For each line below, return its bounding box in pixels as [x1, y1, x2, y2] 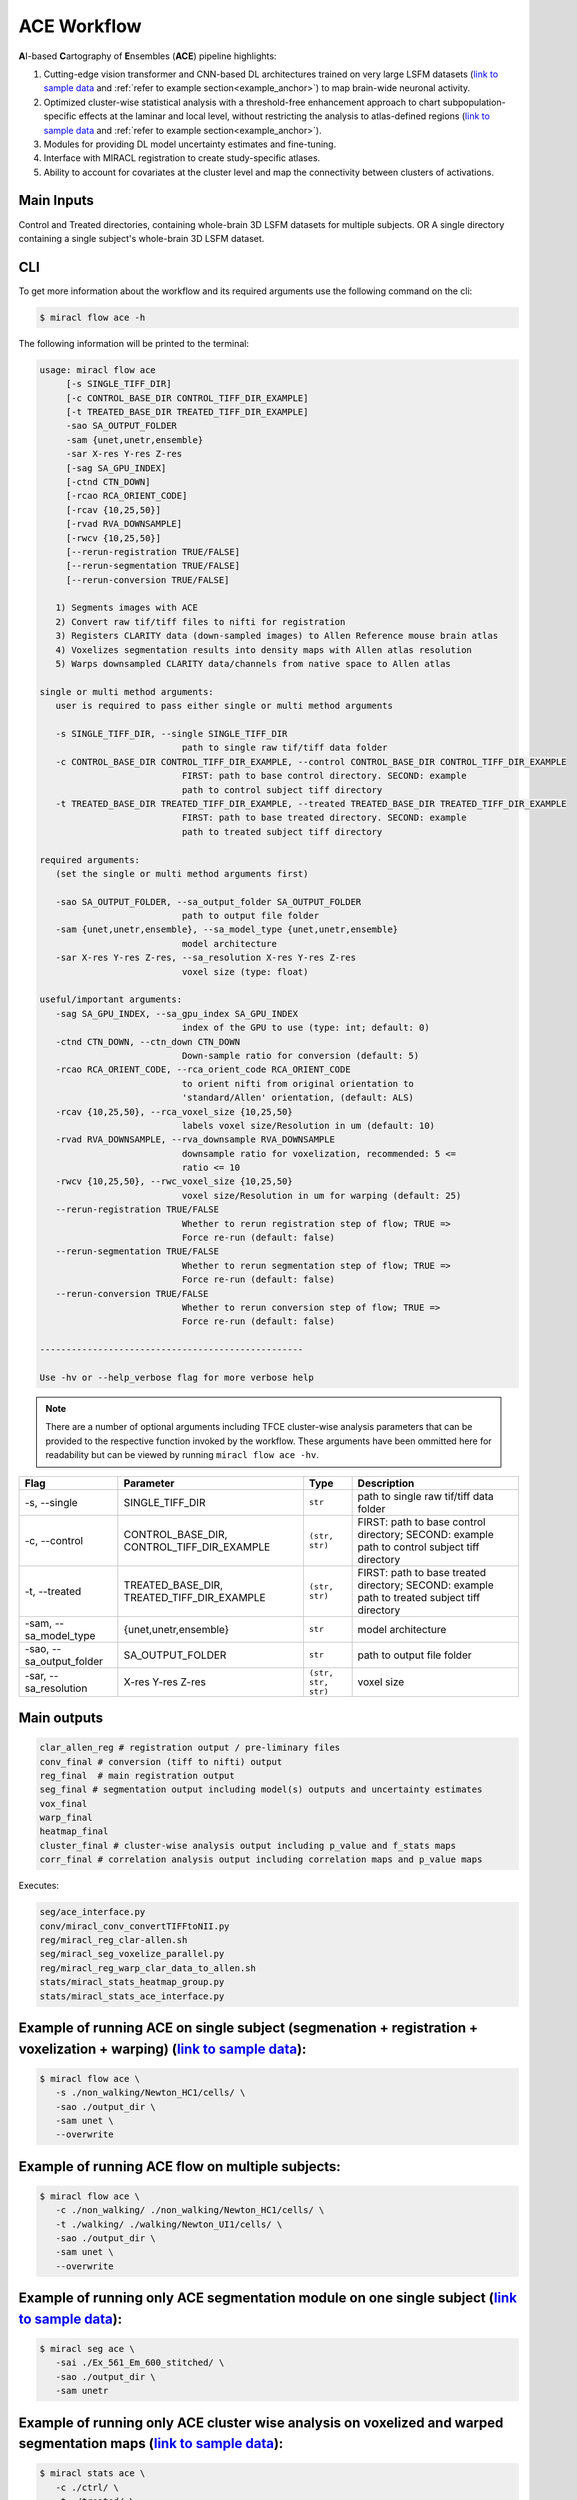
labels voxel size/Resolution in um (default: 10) [181, 1120, 435, 1131]
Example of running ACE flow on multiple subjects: [18, 2158, 342, 2175]
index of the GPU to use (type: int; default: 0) [181, 1022, 430, 1034]
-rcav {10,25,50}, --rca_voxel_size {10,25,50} [55, 1106, 294, 1117]
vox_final [39, 1798, 88, 1809]
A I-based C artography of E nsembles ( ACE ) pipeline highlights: [18, 50, 277, 62]
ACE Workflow [18, 15, 142, 37]
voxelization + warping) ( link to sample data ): [18, 2040, 307, 2057]
